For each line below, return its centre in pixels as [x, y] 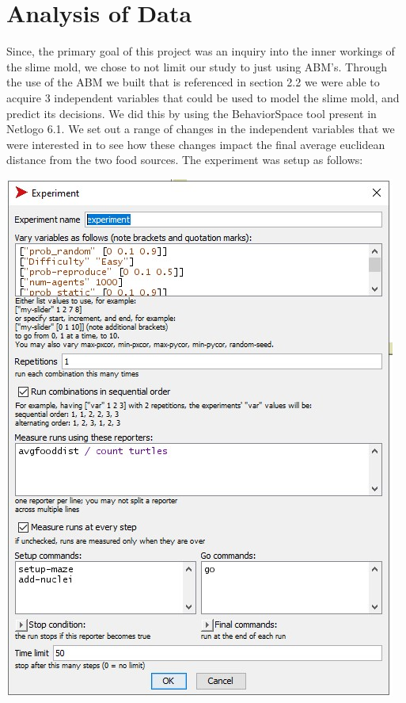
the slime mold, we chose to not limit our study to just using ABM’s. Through [197, 66]
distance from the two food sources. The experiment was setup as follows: [185, 160]
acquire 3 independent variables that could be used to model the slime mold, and [203, 97]
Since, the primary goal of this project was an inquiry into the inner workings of [201, 51]
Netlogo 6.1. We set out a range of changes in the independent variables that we [201, 129]
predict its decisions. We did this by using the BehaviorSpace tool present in [192, 113]
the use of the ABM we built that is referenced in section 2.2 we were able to [193, 82]
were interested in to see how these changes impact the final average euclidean [196, 144]
